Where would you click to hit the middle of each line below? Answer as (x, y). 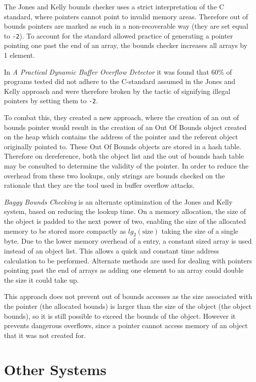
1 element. (19, 55)
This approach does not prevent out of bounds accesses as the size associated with (128, 296)
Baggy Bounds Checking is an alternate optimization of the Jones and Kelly (118, 201)
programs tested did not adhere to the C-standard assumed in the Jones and (120, 81)
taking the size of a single (200, 231)
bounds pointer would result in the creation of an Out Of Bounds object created (125, 127)
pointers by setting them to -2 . (51, 101)
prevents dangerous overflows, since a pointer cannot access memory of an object (126, 325)
